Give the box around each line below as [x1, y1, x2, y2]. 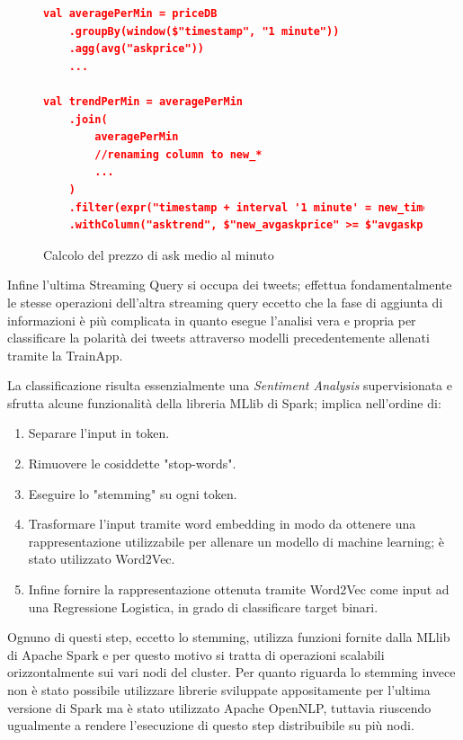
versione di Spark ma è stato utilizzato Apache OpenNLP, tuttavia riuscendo [7, 698, 432, 717]
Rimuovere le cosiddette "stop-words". [28, 454, 236, 473]
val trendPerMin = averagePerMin [43, 94, 243, 108]
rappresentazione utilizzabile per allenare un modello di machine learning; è [28, 531, 445, 550]
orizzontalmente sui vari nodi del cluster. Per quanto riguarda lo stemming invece [7, 663, 456, 682]
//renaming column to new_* [94, 147, 263, 161]
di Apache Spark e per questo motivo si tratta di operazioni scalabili [7, 645, 385, 664]
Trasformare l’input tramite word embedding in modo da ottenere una [28, 514, 416, 533]
